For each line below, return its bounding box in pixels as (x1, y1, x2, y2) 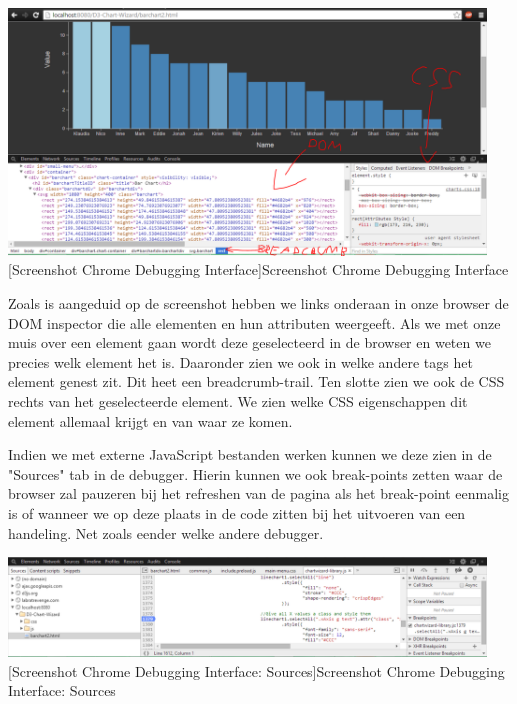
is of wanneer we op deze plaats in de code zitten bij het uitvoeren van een (8, 502, 466, 523)
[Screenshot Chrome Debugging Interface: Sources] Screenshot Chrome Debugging (8, 660, 505, 681)
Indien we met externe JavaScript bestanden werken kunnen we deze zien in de (8, 444, 492, 465)
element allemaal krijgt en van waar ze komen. (8, 410, 293, 431)
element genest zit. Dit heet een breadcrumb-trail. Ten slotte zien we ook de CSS (8, 371, 505, 392)
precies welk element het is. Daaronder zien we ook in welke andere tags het (8, 351, 473, 372)
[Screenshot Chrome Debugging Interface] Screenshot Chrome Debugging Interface (8, 259, 509, 280)
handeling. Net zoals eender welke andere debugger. (8, 522, 324, 543)
